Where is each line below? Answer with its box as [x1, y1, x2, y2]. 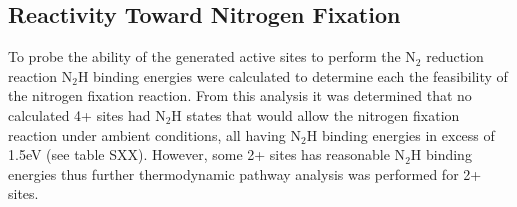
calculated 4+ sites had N [8, 104, 166, 125]
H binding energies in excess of [306, 124, 495, 145]
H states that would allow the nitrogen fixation [171, 104, 460, 125]
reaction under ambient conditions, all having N [8, 124, 302, 145]
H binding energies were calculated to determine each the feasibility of [77, 65, 508, 86]
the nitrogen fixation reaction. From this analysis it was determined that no [8, 85, 472, 106]
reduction [426, 46, 484, 67]
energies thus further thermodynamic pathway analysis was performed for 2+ [8, 163, 482, 184]
